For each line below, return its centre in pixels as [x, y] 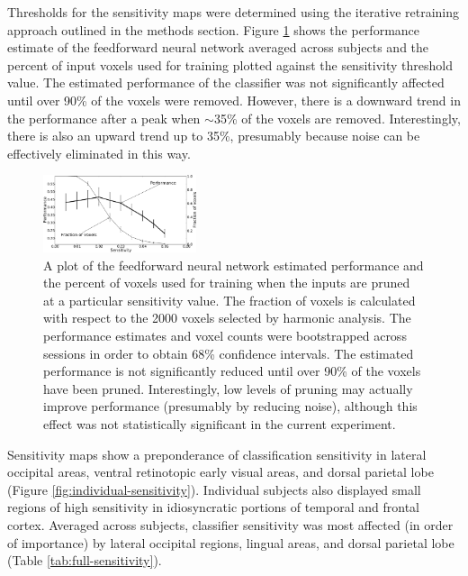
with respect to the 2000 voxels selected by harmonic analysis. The [227, 318]
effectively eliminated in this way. [99, 153]
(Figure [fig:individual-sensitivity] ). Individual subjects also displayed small [214, 489]
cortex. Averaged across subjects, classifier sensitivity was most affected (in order [230, 524]
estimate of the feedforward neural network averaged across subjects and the [218, 47]
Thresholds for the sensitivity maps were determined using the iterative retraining [234, 12]
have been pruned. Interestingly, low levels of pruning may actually [228, 388]
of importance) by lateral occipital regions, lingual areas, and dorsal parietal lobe [231, 542]
